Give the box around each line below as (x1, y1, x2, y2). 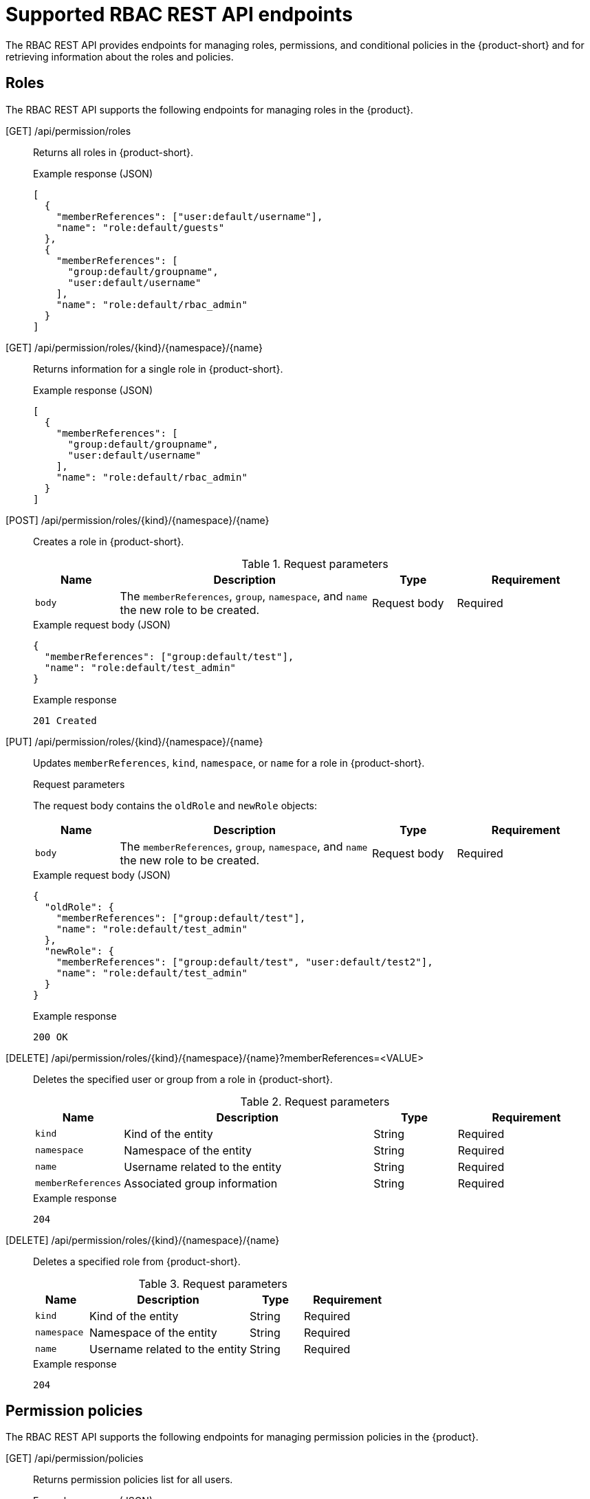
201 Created (33, 714, 97, 726)
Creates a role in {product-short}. (33, 535, 184, 547)
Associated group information (124, 1176, 278, 1190)
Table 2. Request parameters (240, 1094, 390, 1108)
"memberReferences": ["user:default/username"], (56, 210, 323, 222)
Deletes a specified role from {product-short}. (33, 1255, 241, 1267)
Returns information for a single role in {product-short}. (33, 362, 283, 375)
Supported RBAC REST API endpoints (6, 3, 353, 26)
